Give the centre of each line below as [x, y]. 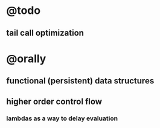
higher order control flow [54, 101]
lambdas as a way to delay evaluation [62, 118]
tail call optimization [45, 33]
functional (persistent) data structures [80, 81]
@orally [26, 59]
